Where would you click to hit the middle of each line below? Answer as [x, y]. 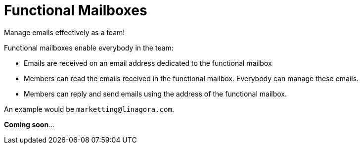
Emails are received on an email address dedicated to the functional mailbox [148, 63]
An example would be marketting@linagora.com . [89, 109]
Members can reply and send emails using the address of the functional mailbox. [156, 94]
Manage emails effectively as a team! [65, 32]
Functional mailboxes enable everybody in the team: [89, 48]
